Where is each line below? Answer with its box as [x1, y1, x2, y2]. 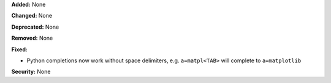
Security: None [11, 68, 51, 76]
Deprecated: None [11, 23, 59, 31]
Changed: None [11, 12, 52, 20]
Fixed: [11, 46, 28, 53]
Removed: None [11, 34, 53, 42]
